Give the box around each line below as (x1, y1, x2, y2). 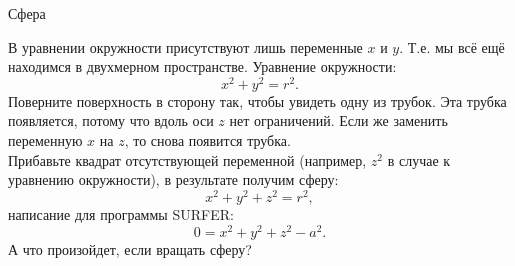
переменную (8, 130, 83, 151)
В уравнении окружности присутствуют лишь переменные (8, 36, 363, 57)
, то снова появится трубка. (124, 130, 291, 151)
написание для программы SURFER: (8, 203, 234, 224)
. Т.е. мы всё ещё (399, 36, 505, 57)
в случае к (387, 149, 451, 170)
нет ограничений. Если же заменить (229, 110, 448, 131)
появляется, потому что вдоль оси (8, 110, 214, 131)
